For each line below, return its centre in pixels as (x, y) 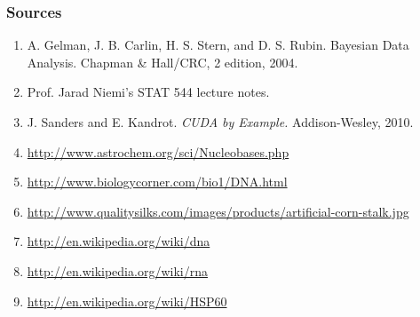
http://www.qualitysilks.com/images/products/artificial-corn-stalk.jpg (218, 211)
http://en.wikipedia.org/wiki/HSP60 (127, 301)
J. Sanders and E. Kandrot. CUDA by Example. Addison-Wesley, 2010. (220, 122)
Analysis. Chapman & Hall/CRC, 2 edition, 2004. (162, 62)
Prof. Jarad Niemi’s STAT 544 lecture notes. (148, 92)
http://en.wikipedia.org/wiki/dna (119, 241)
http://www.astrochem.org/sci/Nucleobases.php (158, 151)
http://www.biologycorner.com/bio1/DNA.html (157, 182)
